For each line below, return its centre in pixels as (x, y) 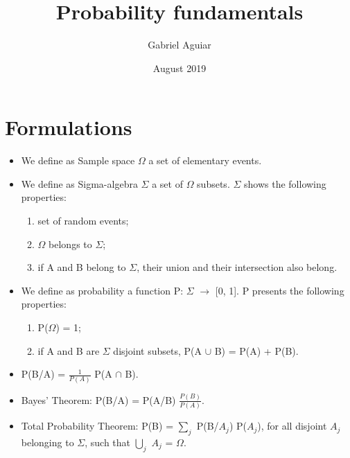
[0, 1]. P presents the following (280, 290)
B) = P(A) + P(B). (256, 350)
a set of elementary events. (205, 160)
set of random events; (83, 221)
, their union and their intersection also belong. (237, 267)
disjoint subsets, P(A (158, 350)
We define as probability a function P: (102, 290)
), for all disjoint (292, 426)
